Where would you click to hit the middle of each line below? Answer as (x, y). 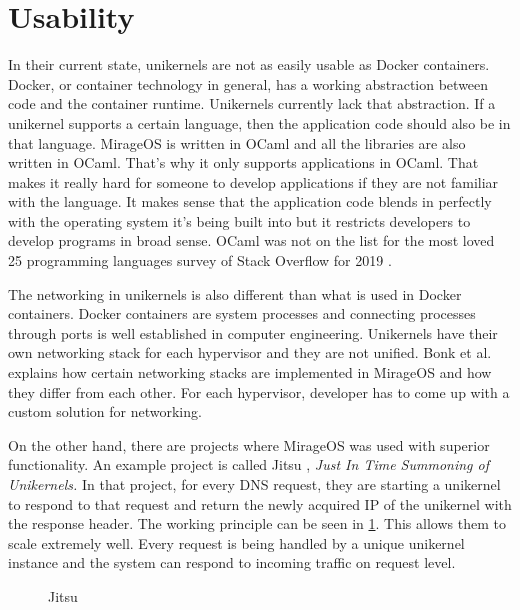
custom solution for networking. (105, 411)
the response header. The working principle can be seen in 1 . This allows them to (257, 523)
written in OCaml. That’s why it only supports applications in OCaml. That (243, 162)
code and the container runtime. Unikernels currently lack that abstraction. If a (252, 103)
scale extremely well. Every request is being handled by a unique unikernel (236, 542)
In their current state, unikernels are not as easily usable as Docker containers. (249, 64)
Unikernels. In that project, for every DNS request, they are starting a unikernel (254, 484)
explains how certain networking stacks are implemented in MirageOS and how (250, 372)
